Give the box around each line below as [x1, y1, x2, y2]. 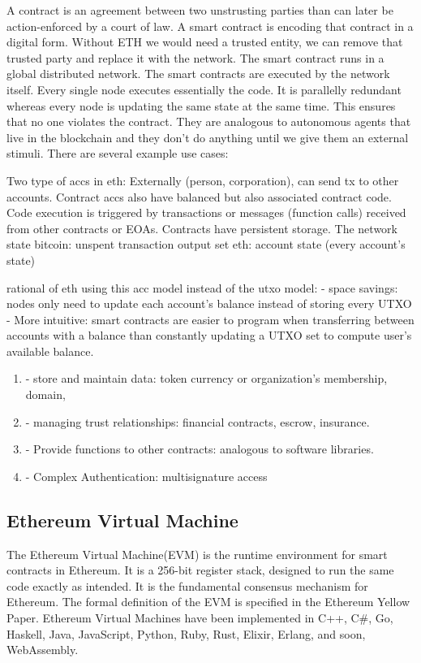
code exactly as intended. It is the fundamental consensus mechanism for [6, 577, 368, 594]
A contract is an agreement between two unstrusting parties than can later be [6, 2, 393, 18]
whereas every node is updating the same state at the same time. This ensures [6, 97, 396, 114]
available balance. [6, 342, 94, 359]
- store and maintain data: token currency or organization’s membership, [25, 370, 388, 387]
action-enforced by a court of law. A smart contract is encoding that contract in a [6, 17, 414, 34]
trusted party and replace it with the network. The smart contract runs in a [6, 49, 384, 66]
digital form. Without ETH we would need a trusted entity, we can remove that [6, 33, 403, 50]
